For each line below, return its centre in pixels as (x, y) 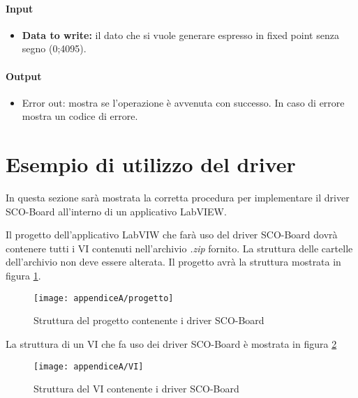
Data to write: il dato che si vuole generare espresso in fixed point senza (180, 35)
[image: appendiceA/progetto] (104, 298)
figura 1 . (23, 276)
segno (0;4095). (54, 48)
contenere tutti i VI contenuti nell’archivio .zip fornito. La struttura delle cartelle (179, 248)
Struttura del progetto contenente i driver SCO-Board (149, 320)
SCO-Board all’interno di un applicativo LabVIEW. (116, 211)
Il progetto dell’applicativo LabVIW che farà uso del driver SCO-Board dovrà (172, 235)
